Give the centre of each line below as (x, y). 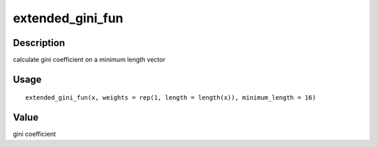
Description (39, 43)
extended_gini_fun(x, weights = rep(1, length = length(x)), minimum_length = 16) (171, 98)
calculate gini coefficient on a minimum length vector (89, 60)
